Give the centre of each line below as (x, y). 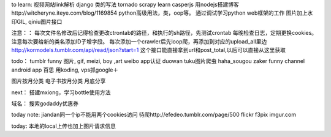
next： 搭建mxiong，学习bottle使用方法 (61, 92)
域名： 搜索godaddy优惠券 (45, 103)
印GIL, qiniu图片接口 (37, 21)
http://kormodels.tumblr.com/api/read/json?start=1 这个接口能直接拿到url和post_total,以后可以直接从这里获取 (149, 50)
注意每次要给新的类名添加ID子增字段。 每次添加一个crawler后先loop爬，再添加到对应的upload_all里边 (139, 41)
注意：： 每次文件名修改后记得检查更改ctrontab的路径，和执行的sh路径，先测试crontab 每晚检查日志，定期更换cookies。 (164, 33)
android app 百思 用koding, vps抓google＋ (65, 70)
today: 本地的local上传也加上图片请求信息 (64, 126)
